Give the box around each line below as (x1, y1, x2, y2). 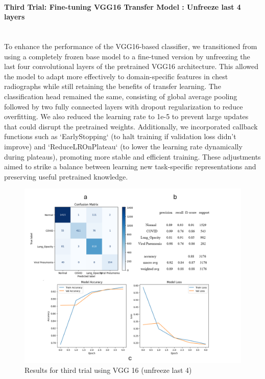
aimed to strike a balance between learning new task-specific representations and (4, 161, 256, 172)
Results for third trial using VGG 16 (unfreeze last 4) (25, 365, 192, 375)
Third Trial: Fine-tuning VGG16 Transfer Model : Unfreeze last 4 (4, 1, 241, 12)
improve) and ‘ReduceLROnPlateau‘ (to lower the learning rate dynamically (4, 141, 243, 151)
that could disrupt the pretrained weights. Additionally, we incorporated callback (4, 121, 258, 131)
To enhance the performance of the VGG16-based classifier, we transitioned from (4, 40, 257, 51)
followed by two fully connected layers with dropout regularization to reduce (4, 101, 243, 112)
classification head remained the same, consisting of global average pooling (4, 91, 237, 101)
